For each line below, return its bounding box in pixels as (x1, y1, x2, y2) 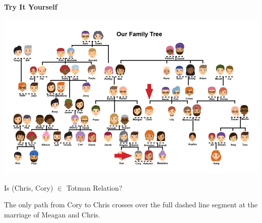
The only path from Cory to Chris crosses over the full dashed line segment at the (4, 199, 258, 210)
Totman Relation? (66, 182, 122, 193)
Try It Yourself (4, 1, 57, 12)
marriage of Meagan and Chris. (4, 209, 100, 219)
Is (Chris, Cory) (4, 182, 53, 193)
